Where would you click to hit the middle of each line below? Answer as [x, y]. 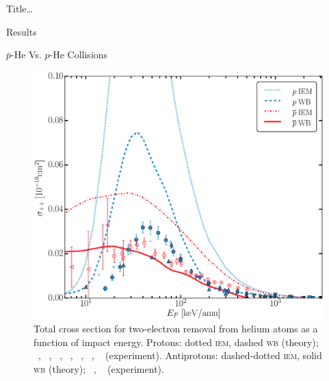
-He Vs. [26, 54]
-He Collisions [79, 54]
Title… [19, 8]
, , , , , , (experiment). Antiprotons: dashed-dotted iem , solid [180, 355]
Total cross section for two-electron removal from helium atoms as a [176, 329]
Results [22, 31]
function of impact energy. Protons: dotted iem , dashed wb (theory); [176, 342]
